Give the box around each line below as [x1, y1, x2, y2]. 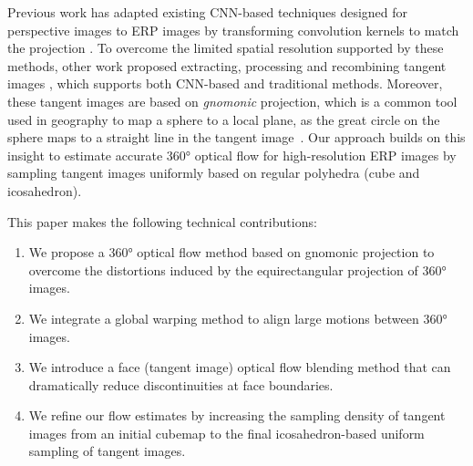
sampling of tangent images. [28, 441, 186, 461]
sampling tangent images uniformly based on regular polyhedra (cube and [7, 163, 420, 182]
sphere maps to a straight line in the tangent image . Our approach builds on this [7, 128, 466, 147]
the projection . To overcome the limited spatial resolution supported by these [7, 38, 444, 57]
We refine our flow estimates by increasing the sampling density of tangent [28, 406, 446, 425]
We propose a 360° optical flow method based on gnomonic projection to [28, 243, 435, 262]
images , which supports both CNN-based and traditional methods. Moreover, [7, 74, 443, 93]
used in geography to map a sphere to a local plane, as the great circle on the [7, 109, 440, 129]
